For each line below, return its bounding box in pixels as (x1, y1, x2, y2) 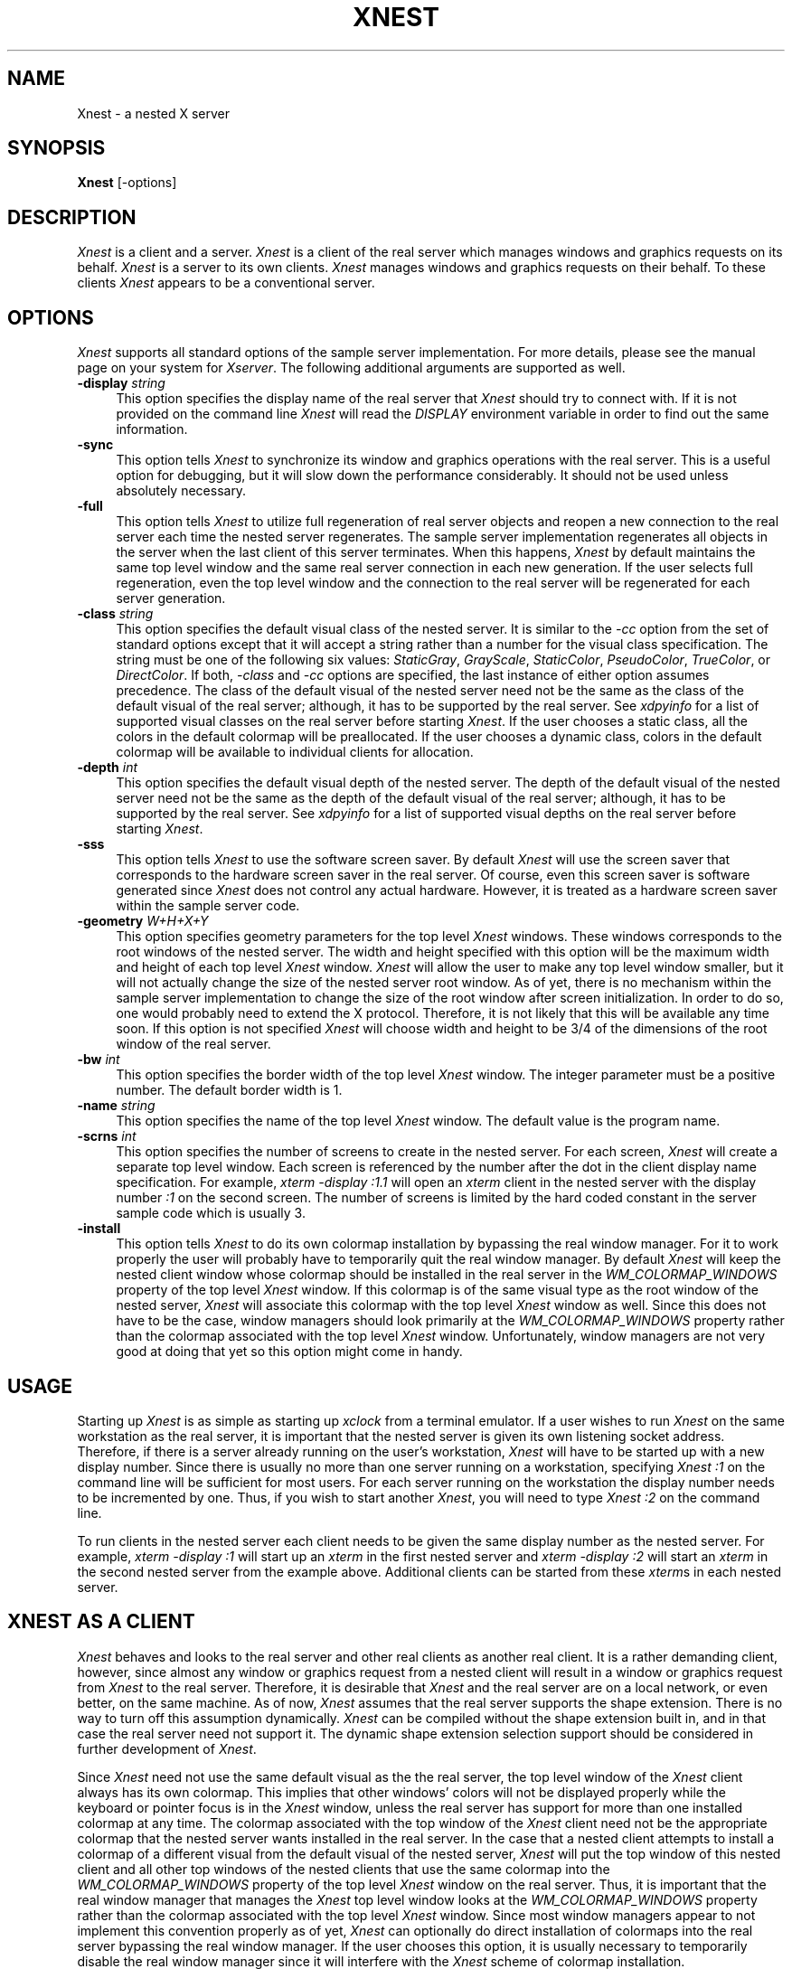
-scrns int (77, 1128, 137, 1145)
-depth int (77, 759, 138, 776)
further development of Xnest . (77, 1740, 257, 1757)
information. (116, 421, 188, 438)
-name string (77, 1098, 156, 1114)
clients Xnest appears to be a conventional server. (77, 275, 375, 291)
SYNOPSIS (7, 137, 106, 160)
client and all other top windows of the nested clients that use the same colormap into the (77, 1861, 610, 1877)
